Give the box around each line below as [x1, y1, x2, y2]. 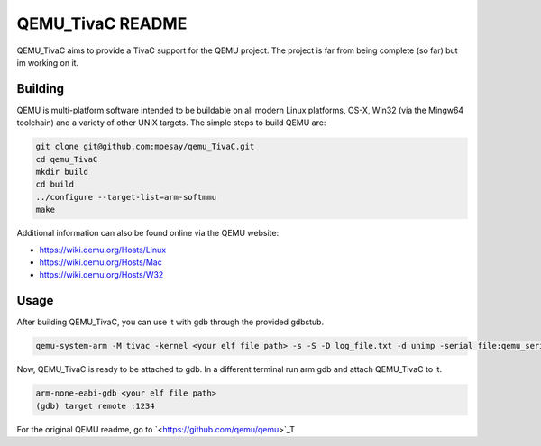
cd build [35, 179, 75, 189]
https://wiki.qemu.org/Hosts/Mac [39, 257, 162, 268]
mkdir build [35, 167, 89, 177]
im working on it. [16, 57, 79, 68]
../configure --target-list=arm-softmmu [35, 192, 216, 202]
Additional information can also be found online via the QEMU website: [16, 228, 280, 239]
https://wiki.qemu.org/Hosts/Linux [39, 244, 167, 255]
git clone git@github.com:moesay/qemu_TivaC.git [35, 141, 255, 152]
